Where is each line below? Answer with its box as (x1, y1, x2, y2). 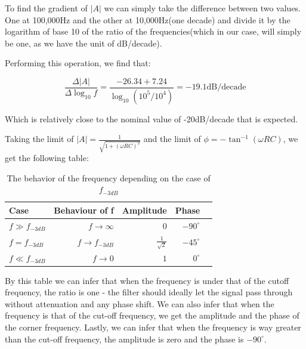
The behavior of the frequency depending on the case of (7, 171, 211, 184)
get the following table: (5, 152, 89, 164)
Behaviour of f (54, 203, 114, 216)
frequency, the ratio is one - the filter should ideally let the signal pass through (5, 286, 293, 298)
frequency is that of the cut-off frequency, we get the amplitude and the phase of (5, 309, 299, 322)
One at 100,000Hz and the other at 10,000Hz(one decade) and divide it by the (5, 13, 290, 26)
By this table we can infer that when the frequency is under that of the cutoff (5, 274, 289, 286)
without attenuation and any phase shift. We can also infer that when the (5, 297, 274, 310)
